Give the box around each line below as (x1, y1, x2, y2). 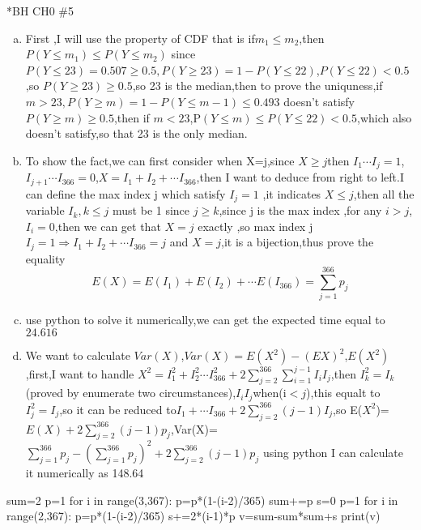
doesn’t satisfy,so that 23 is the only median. (25, 125, 248, 142)
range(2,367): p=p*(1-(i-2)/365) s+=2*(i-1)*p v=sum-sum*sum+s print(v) (6, 507, 381, 524)
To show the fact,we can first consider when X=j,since (25, 152, 295, 169)
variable (25, 202, 65, 219)
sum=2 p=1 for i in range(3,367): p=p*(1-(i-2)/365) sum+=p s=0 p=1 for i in (6, 491, 398, 508)
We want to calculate (25, 347, 130, 364)
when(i (253, 384, 287, 401)
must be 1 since (113, 202, 190, 219)
